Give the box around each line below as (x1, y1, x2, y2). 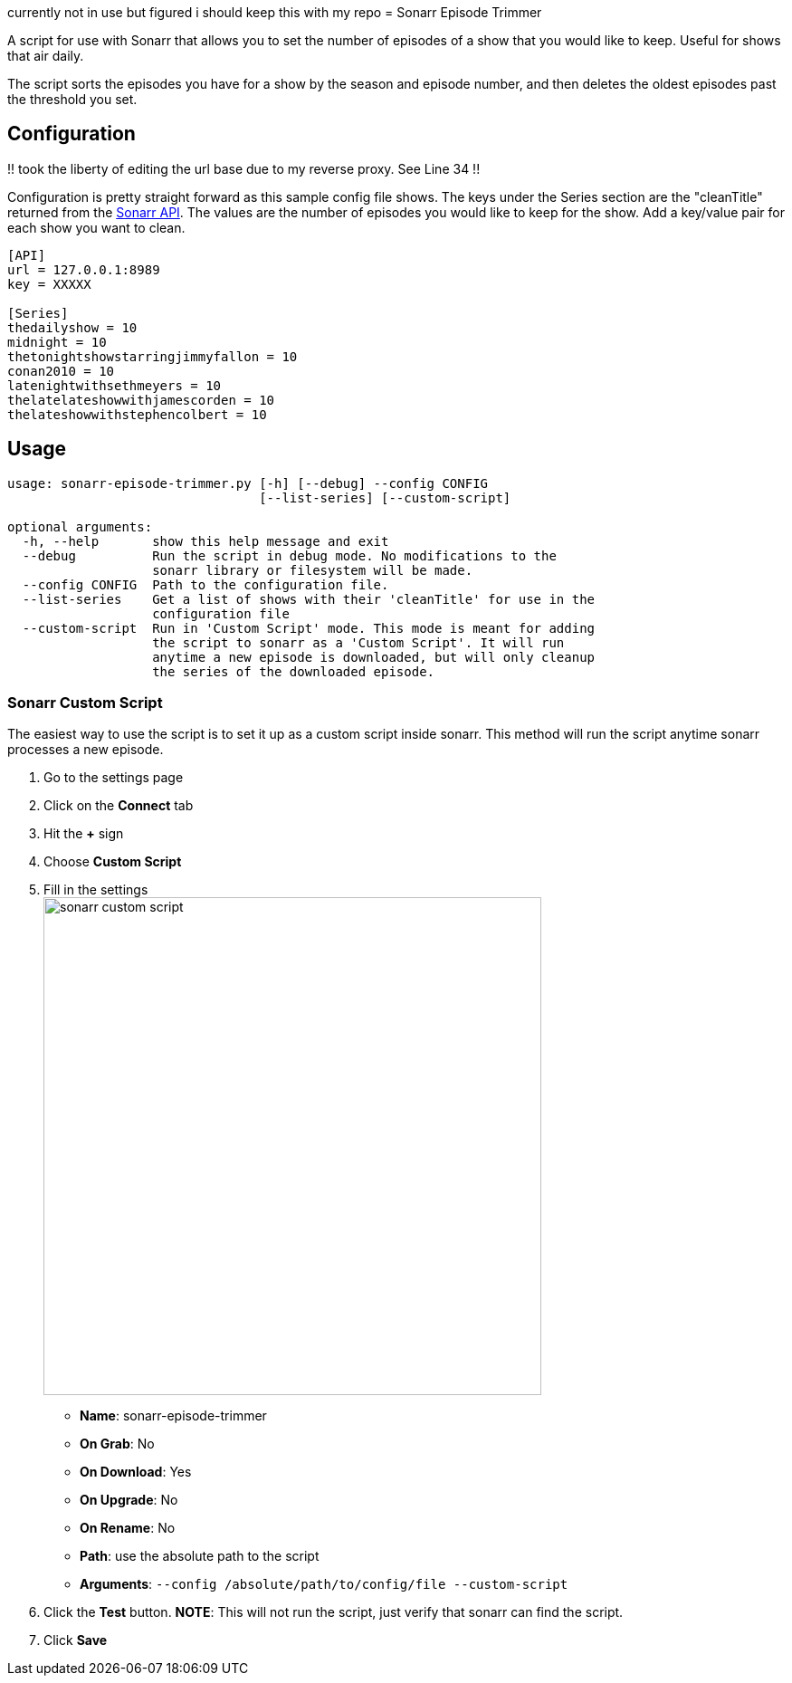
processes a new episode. (7, 741, 164, 758)
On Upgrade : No (80, 1492, 178, 1508)
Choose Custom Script (43, 854, 182, 870)
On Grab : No (80, 1436, 155, 1452)
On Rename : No (80, 1520, 176, 1536)
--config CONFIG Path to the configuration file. (22, 577, 389, 592)
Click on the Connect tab (43, 798, 194, 814)
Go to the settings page (43, 770, 184, 786)
